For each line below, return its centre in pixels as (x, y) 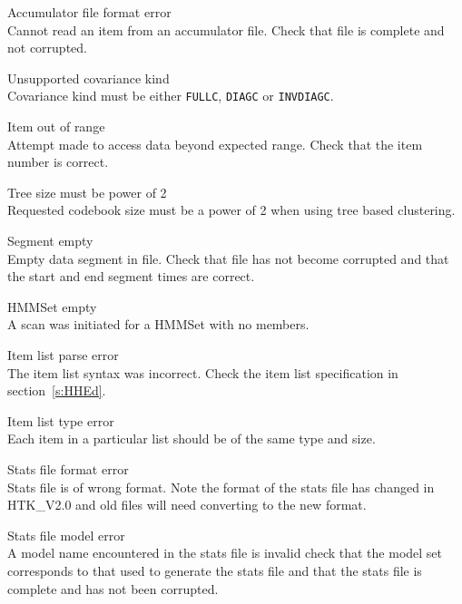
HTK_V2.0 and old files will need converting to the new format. (187, 505)
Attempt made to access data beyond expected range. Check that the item (215, 144)
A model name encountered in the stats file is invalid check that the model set (225, 553)
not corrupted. (47, 48)
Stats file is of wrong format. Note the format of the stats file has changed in (221, 487)
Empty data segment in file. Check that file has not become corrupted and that (228, 258)
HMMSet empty (52, 306)
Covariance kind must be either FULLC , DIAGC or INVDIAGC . (171, 96)
